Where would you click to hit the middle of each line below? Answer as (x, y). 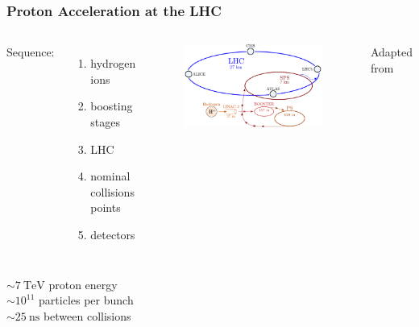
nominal (110, 176)
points (106, 207)
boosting (112, 106)
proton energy (83, 284)
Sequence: (31, 52)
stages (105, 122)
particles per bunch (86, 300)
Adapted (391, 52)
